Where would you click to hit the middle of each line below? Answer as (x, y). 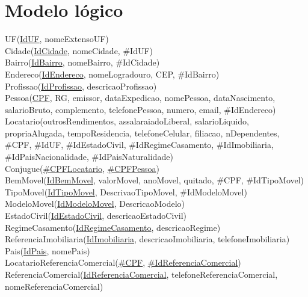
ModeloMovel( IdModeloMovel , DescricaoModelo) (95, 204)
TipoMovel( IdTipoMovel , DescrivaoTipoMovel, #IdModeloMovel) (126, 191)
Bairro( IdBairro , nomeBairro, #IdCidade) (82, 62)
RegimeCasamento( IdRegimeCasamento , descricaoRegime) (113, 227)
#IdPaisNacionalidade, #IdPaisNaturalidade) (89, 157)
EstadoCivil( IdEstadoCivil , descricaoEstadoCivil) (96, 216)
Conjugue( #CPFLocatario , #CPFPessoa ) (82, 168)
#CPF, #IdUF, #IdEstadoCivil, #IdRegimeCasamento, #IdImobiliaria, (139, 145)
